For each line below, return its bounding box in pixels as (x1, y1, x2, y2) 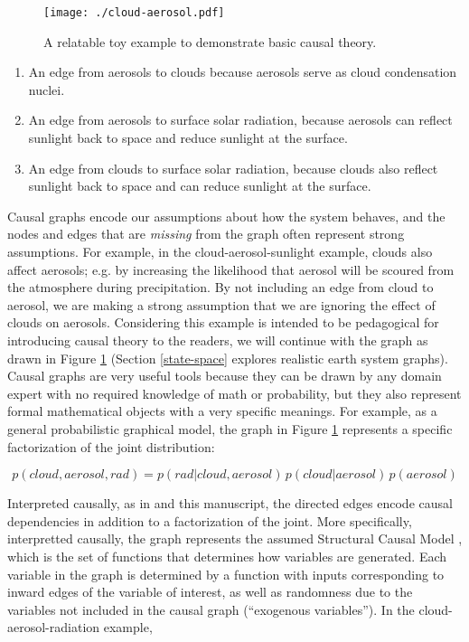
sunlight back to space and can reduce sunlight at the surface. (28, 176, 371, 195)
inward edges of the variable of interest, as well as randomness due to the (7, 582, 413, 601)
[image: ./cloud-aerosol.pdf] (43, 6, 225, 19)
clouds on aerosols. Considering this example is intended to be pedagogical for (7, 313, 439, 332)
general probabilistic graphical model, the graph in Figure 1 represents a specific (7, 419, 453, 438)
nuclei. (28, 80, 65, 99)
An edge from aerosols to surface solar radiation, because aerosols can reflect (28, 110, 453, 129)
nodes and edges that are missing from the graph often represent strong (7, 224, 405, 243)
